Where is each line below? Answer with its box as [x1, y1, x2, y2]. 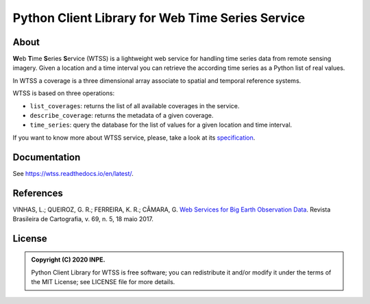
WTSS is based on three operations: [12, 89, 115, 97]
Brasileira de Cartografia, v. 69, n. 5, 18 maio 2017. [12, 215, 154, 223]
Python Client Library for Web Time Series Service [12, 10, 306, 25]
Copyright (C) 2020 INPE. [31, 255, 106, 264]
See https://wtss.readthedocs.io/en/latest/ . [12, 169, 134, 177]
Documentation [12, 151, 81, 163]
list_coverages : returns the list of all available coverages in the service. [29, 101, 240, 110]
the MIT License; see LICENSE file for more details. [31, 278, 175, 286]
